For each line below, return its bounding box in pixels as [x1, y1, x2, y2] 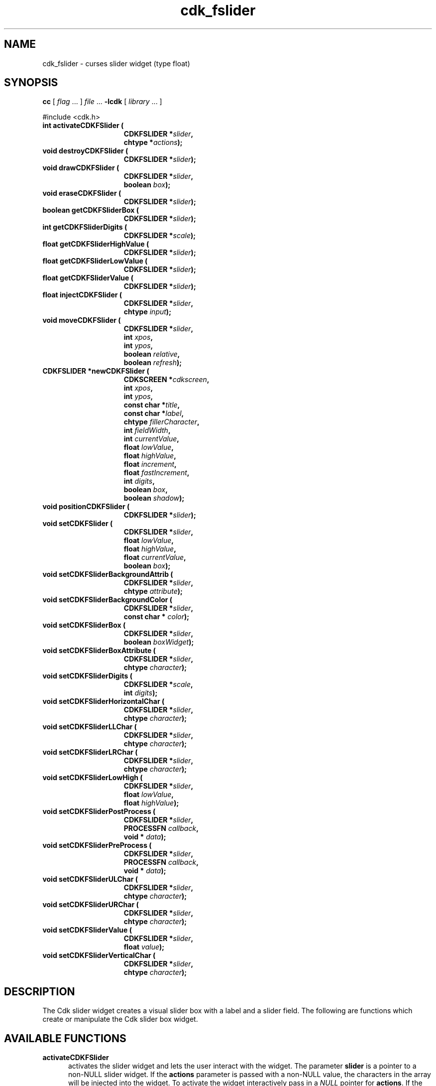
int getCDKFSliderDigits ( [42, 223, 127, 232]
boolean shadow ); [123, 494, 185, 503]
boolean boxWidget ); [123, 638, 194, 647]
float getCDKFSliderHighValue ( [42, 240, 149, 249]
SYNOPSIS [4, 76, 58, 89]
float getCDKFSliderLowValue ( [42, 257, 148, 266]
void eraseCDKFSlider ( [42, 189, 121, 198]
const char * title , [123, 401, 180, 409]
